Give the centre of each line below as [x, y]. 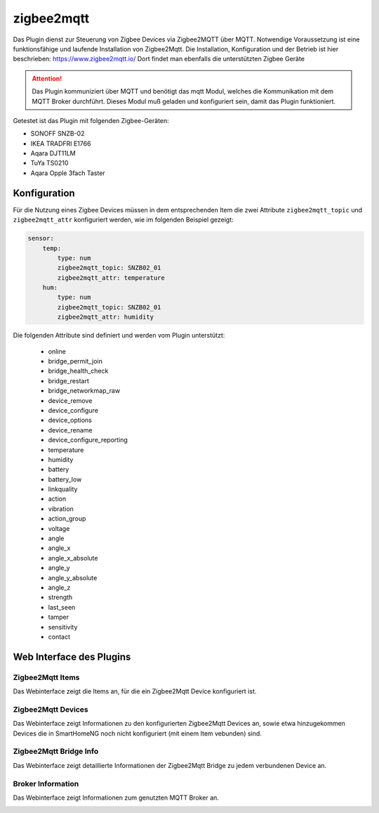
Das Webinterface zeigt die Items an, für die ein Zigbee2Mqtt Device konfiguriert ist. [135, 691]
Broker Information [46, 783]
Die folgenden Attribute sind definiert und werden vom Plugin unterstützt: [119, 335]
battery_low [65, 479]
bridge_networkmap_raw [84, 391]
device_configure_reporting [88, 440]
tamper [59, 617]
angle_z [59, 588]
